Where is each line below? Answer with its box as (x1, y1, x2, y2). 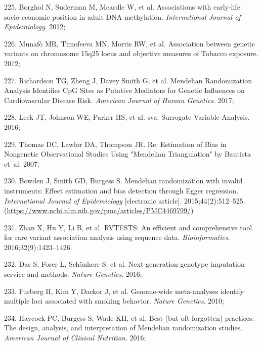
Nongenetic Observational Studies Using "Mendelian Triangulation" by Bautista (4, 149, 251, 159)
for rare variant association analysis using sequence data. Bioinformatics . (4, 232, 230, 242)
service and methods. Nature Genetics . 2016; (4, 269, 142, 279)
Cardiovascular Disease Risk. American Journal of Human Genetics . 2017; (4, 94, 234, 105)
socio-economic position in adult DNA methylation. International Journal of (4, 11, 241, 22)
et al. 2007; (4, 158, 39, 169)
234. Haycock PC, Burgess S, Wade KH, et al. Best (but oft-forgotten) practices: (4, 312, 254, 323)
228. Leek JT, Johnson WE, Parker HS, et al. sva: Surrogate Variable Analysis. (4, 112, 250, 122)
